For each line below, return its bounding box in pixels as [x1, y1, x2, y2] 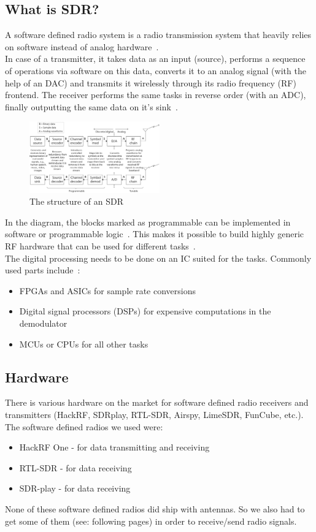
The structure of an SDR [29, 195, 123, 208]
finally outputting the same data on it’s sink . [5, 100, 178, 113]
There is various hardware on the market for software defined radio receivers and [5, 396, 309, 409]
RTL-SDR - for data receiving [19, 461, 132, 474]
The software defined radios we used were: [5, 420, 163, 433]
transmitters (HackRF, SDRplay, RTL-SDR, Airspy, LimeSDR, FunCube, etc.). [5, 408, 304, 421]
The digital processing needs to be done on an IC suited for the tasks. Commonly [5, 251, 312, 264]
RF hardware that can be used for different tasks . [5, 240, 196, 253]
